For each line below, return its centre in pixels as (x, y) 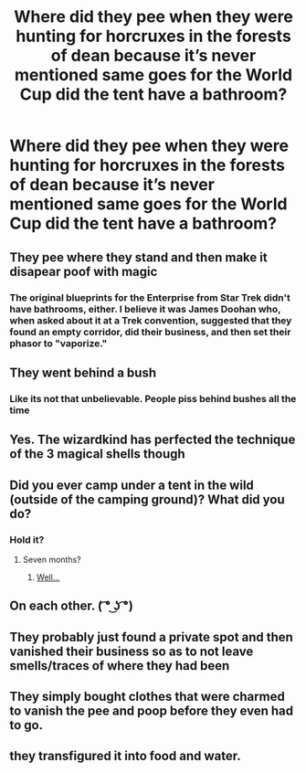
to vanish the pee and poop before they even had (152, 711)
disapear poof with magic (84, 271)
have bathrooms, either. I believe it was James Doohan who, (145, 309)
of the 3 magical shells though (97, 454)
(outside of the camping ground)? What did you (147, 499)
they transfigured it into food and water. (125, 756)
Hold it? (27, 539)
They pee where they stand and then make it (138, 257)
